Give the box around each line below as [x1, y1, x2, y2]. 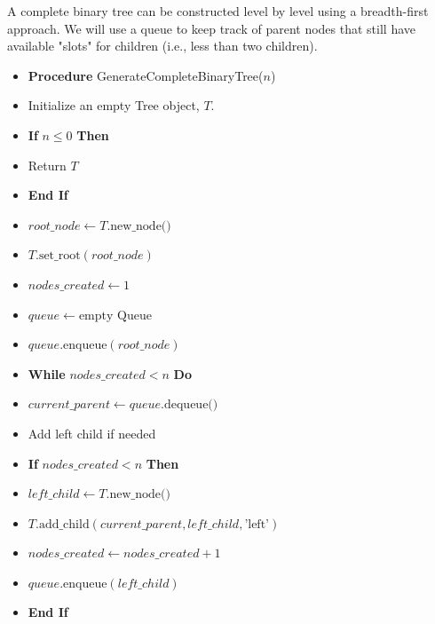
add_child [38, 517, 90, 531]
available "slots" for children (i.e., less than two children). [7, 36, 318, 55]
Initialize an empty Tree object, [28, 96, 200, 115]
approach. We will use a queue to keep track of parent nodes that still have [7, 19, 415, 37]
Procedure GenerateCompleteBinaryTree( [28, 66, 264, 84]
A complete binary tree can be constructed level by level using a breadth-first [7, 2, 429, 20]
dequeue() [163, 399, 218, 412]
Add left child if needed [28, 423, 156, 442]
